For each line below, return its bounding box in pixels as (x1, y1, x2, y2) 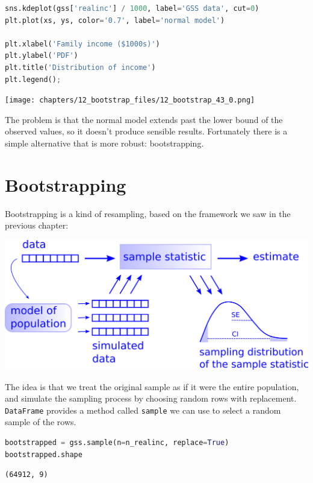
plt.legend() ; (5, 75, 61, 84)
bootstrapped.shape (5, 450, 82, 459)
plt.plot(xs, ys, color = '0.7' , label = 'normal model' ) (5, 16, 225, 25)
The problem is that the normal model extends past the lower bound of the (5, 113, 283, 125)
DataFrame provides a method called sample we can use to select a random (5, 403, 281, 416)
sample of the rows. (5, 415, 76, 428)
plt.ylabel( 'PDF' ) (5, 51, 78, 60)
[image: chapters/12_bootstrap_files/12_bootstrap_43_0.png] (5, 96, 255, 105)
